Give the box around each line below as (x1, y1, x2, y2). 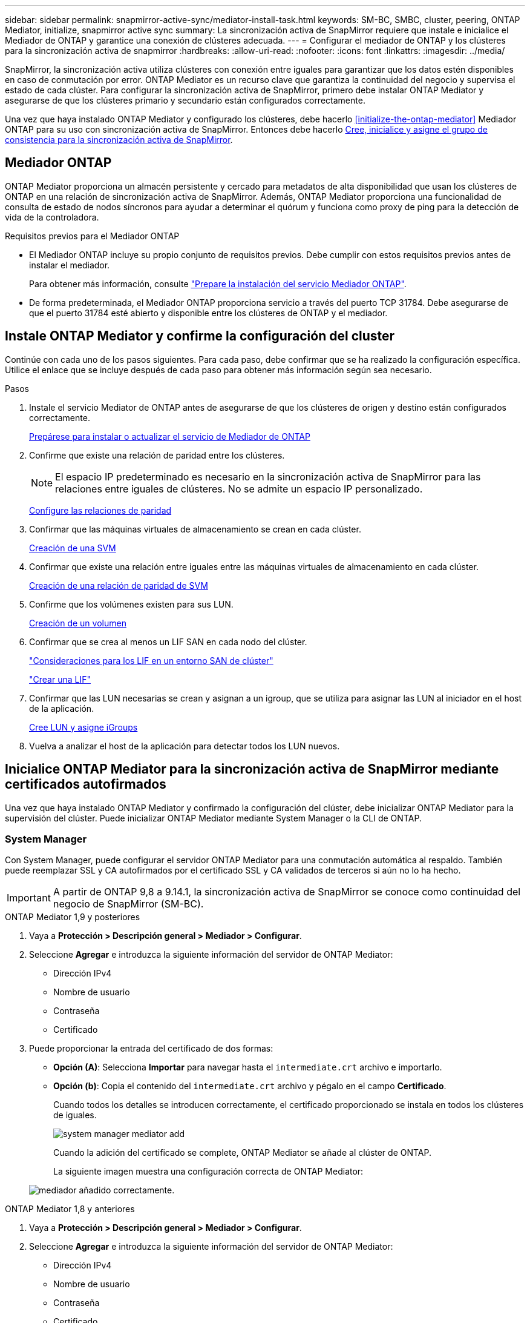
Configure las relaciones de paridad (29, 505, 172, 516)
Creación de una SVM (29, 542, 116, 553)
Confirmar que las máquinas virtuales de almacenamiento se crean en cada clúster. (29, 523, 361, 534)
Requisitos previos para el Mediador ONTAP (5, 230, 180, 241)
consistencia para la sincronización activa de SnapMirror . (5, 134, 233, 145)
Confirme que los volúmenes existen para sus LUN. (29, 598, 234, 609)
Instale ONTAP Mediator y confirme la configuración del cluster (5, 328, 395, 344)
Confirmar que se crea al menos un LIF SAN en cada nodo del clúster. (29, 636, 307, 647)
